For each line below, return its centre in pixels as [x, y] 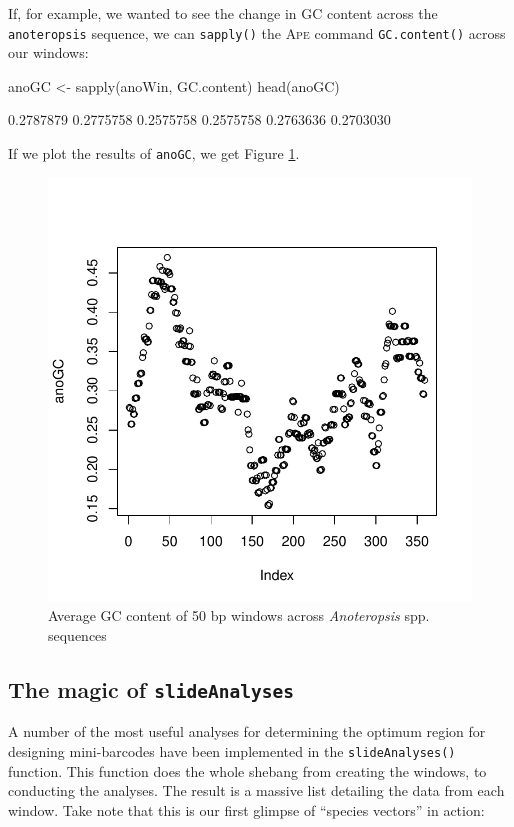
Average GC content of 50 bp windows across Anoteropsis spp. [239, 615]
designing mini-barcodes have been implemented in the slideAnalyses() [232, 750]
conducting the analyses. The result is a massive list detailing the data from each [256, 790]
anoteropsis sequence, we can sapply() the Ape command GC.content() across [257, 32]
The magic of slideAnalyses [151, 688]
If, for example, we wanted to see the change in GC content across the [223, 13]
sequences [77, 634]
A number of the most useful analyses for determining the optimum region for [247, 731]
